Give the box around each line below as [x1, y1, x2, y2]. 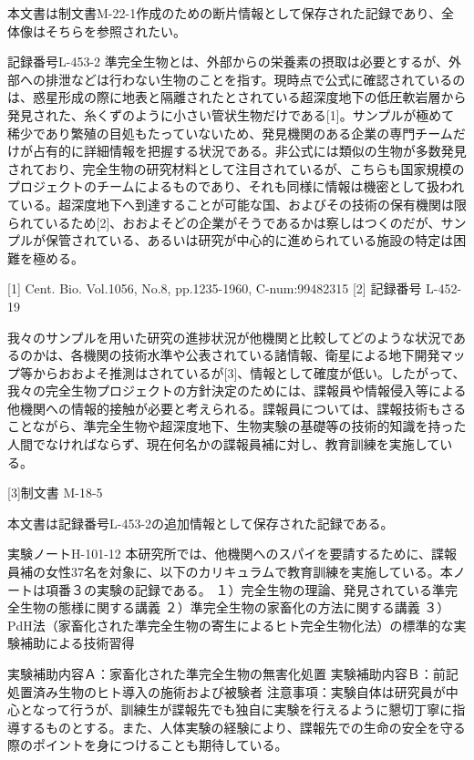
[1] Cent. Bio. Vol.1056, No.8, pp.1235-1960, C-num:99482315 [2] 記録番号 [7, 279, 422, 298]
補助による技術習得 [19, 633, 135, 652]
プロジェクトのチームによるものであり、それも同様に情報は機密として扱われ [7, 177, 465, 196]
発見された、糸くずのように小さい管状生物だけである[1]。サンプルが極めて [7, 105, 455, 124]
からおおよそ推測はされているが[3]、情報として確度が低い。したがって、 [32, 363, 466, 382]
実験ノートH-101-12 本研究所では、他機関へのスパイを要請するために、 [7, 544, 432, 563]
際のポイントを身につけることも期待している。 [7, 735, 288, 755]
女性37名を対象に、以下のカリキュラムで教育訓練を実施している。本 [45, 562, 453, 581]
